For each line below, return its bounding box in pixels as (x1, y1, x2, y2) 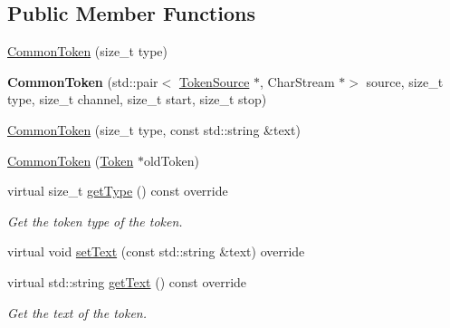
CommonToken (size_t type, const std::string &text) (7, 120, 301, 139)
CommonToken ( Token (7, 150, 134, 169)
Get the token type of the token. (7, 211, 183, 230)
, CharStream (260, 72, 335, 91)
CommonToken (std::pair (7, 72, 158, 91)
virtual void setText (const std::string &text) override (7, 242, 305, 261)
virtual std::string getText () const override (7, 272, 247, 291)
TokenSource (178, 72, 250, 91)
